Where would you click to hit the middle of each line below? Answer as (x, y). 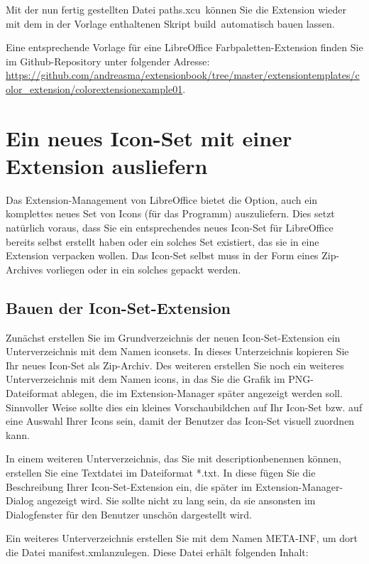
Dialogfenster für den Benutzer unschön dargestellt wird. (129, 514)
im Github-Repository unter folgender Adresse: (108, 61)
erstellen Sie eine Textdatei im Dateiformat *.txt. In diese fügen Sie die (161, 472)
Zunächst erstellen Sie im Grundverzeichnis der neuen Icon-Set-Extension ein (173, 337)
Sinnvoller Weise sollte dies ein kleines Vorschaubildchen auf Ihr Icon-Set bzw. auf (184, 407)
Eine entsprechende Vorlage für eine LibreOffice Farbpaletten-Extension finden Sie (184, 47)
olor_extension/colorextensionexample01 (94, 88)
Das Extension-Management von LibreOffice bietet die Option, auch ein (162, 199)
